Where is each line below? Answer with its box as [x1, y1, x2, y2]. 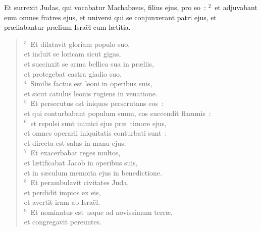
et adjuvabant [215, 2, 257, 12]
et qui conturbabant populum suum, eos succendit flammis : [24, 107, 211, 118]
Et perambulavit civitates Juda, [30, 177, 129, 188]
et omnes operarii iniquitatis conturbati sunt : [24, 128, 167, 138]
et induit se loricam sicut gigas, [24, 48, 121, 59]
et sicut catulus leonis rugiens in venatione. [24, 88, 158, 98]
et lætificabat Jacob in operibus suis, [24, 157, 138, 167]
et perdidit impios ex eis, [24, 187, 101, 197]
